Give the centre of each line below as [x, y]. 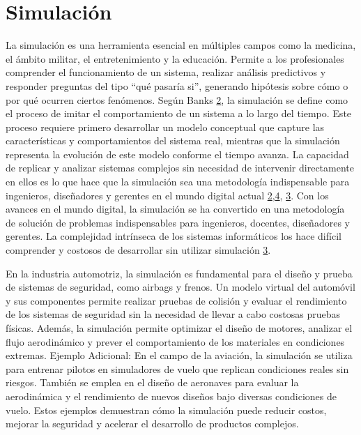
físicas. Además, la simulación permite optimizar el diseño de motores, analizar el [179, 328]
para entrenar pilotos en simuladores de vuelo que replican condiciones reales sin [177, 368]
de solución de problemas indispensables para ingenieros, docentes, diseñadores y [178, 222]
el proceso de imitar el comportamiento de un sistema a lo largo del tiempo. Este [179, 113]
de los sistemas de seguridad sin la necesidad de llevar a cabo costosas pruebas [173, 314]
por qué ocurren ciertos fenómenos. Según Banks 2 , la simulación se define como [177, 99]
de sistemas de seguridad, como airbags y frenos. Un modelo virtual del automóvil [180, 287]
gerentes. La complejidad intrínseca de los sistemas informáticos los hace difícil [174, 236]
